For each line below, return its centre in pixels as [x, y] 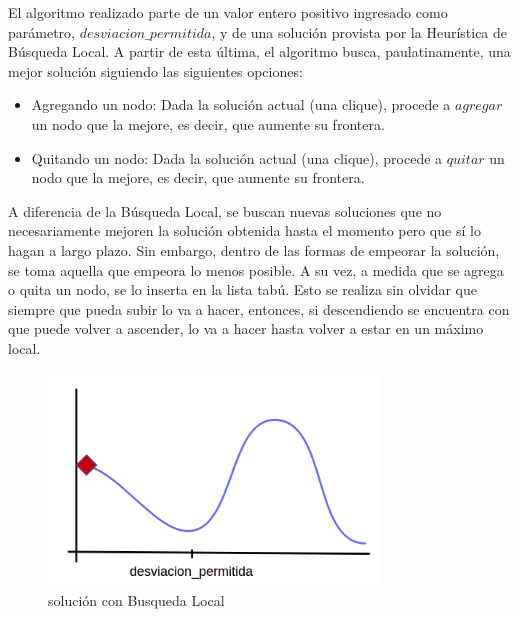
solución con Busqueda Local [136, 599]
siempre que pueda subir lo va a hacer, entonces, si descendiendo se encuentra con [259, 308]
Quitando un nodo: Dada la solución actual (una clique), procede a [237, 157]
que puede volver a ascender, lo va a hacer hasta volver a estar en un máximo [246, 328]
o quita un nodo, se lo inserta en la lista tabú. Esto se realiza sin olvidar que [242, 289]
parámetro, [41, 31]
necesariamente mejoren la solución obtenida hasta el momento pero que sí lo [244, 230]
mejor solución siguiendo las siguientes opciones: [155, 70]
